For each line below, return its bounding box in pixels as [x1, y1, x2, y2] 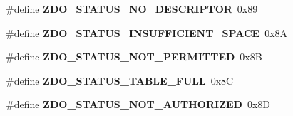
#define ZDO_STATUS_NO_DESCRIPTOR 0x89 [6, 1, 258, 16]
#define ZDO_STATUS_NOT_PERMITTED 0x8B [6, 49, 262, 64]
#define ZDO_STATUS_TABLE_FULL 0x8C [6, 73, 234, 88]
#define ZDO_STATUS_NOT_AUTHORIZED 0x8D [6, 97, 271, 112]
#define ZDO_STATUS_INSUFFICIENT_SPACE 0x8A [6, 25, 288, 40]
